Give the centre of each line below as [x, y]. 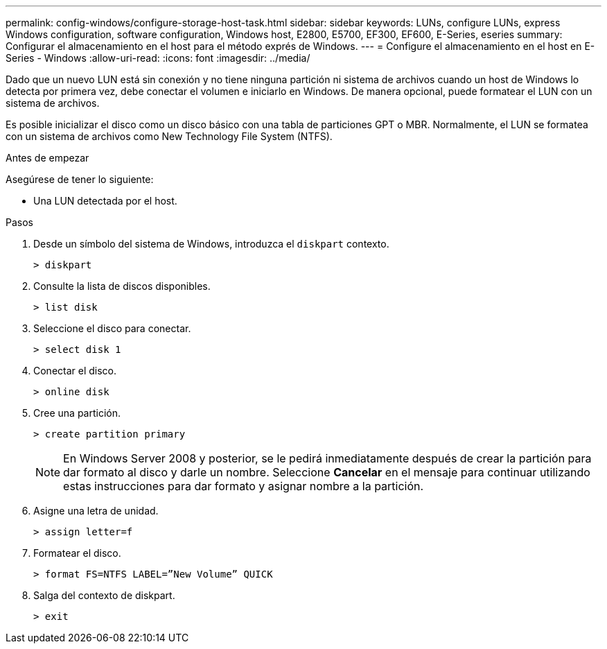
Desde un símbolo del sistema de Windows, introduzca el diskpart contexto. [211, 244]
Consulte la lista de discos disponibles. [122, 286]
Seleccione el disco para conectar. [112, 328]
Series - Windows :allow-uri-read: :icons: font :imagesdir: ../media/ [158, 58]
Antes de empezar [47, 158]
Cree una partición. [77, 413]
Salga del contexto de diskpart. [104, 595]
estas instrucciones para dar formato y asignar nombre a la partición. [244, 486]
